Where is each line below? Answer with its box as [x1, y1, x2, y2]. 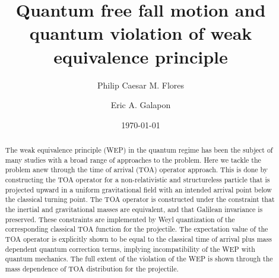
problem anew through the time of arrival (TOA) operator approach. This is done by [5, 165, 268, 175]
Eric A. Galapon [110, 99, 171, 111]
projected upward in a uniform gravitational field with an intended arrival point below [5, 184, 272, 194]
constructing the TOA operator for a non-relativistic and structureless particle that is [5, 175, 270, 185]
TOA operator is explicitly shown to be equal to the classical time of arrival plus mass [5, 233, 272, 244]
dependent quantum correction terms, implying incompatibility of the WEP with [5, 244, 255, 254]
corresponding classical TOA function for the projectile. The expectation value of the [5, 224, 268, 234]
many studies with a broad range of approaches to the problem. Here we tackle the [5, 154, 261, 165]
